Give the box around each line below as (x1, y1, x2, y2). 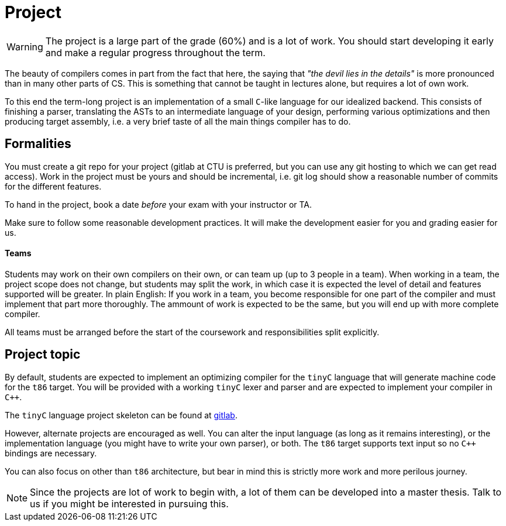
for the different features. (5, 181, 102, 191)
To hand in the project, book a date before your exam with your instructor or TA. (5, 199, 312, 209)
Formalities (5, 136, 71, 152)
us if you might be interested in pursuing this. (30, 497, 229, 510)
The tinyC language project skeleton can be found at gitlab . (5, 410, 237, 420)
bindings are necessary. (5, 448, 97, 458)
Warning (6, 40, 43, 53)
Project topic (5, 347, 81, 362)
